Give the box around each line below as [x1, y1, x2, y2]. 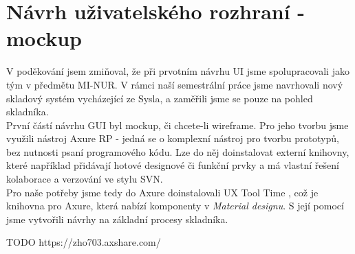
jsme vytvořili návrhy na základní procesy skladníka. [6, 211, 228, 226]
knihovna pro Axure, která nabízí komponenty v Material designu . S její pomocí [6, 198, 344, 213]
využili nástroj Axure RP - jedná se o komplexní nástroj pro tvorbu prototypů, [6, 131, 339, 146]
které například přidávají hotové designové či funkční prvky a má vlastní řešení [6, 158, 339, 172]
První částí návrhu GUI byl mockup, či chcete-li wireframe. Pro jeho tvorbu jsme [6, 117, 349, 132]
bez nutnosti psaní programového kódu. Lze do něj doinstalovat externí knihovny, [6, 144, 349, 159]
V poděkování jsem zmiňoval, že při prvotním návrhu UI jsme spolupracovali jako [6, 64, 349, 78]
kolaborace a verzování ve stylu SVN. [6, 172, 163, 186]
